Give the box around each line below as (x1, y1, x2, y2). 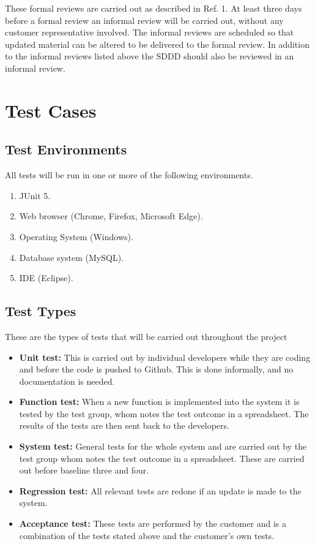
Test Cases (5, 97, 97, 123)
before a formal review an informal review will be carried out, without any (5, 13, 284, 26)
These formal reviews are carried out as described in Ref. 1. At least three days (5, 2, 302, 14)
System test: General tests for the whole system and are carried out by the (19, 440, 307, 453)
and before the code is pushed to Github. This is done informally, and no (19, 363, 294, 376)
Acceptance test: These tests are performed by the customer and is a (19, 517, 286, 530)
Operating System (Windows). (19, 230, 133, 243)
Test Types (5, 301, 76, 320)
